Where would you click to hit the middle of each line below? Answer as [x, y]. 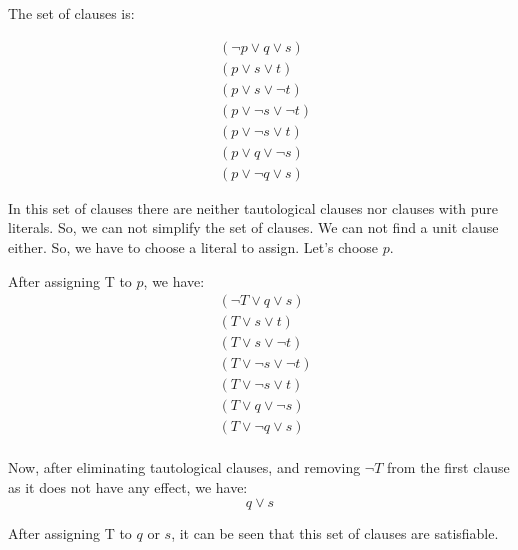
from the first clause [448, 467]
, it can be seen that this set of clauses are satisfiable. [335, 532]
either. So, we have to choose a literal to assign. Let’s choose [193, 247]
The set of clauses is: [71, 13]
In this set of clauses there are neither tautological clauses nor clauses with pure [253, 207]
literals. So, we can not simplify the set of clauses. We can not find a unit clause [253, 227]
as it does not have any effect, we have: [128, 487]
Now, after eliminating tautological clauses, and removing [184, 467]
